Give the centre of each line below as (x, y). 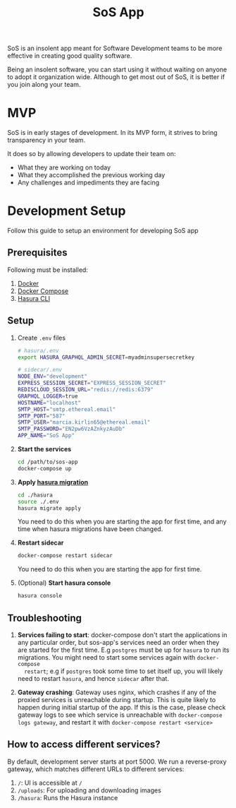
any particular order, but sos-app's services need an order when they (118, 642)
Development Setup (67, 211)
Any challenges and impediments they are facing (88, 183)
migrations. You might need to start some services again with (106, 657)
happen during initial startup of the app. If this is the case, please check (122, 707)
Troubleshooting (45, 618)
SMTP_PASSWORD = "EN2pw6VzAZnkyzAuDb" (71, 429)
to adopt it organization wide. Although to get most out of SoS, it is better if (116, 77)
